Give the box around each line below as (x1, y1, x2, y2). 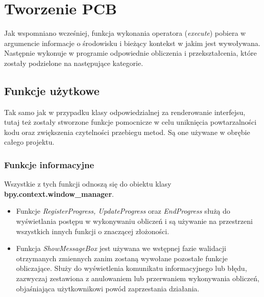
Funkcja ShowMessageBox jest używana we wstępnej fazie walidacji (16, 243, 226, 254)
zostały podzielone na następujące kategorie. (4, 57, 143, 68)
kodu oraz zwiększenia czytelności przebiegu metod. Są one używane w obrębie (4, 126, 250, 137)
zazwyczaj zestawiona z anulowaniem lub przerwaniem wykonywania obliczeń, (16, 273, 259, 284)
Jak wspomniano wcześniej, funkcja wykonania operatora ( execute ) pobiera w (4, 28, 246, 38)
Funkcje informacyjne (4, 158, 94, 171)
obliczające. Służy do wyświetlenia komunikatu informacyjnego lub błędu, (16, 263, 247, 273)
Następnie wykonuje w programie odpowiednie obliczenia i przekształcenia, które (4, 48, 257, 58)
